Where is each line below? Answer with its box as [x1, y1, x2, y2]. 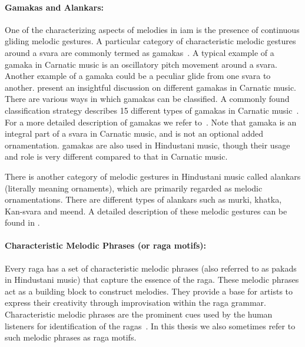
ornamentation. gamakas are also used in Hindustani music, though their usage [5, 138, 290, 151]
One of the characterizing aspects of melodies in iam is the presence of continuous [5, 23, 300, 35]
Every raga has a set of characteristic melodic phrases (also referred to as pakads [5, 262, 297, 274]
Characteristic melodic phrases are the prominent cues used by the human [5, 308, 273, 320]
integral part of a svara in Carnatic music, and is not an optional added [5, 127, 264, 140]
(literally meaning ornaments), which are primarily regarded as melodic [5, 181, 263, 194]
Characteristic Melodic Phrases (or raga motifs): [5, 239, 206, 252]
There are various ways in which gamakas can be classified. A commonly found [5, 92, 290, 105]
